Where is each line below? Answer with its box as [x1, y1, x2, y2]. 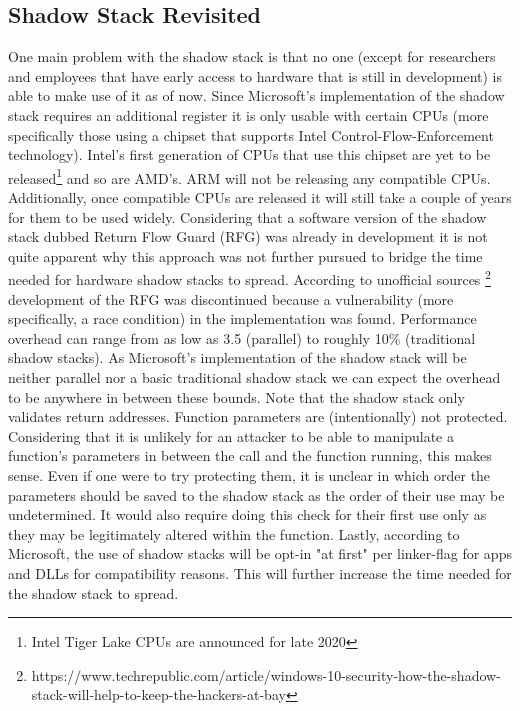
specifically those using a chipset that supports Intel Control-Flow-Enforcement [8, 124, 494, 145]
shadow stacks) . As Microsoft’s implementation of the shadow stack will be [8, 347, 467, 368]
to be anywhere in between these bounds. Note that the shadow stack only [8, 386, 465, 407]
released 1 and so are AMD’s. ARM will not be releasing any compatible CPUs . [8, 164, 491, 188]
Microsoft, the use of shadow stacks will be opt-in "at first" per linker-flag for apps [8, 543, 512, 564]
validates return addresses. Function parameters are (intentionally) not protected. [8, 406, 508, 427]
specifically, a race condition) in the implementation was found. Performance [8, 308, 477, 329]
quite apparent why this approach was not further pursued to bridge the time [8, 245, 483, 266]
